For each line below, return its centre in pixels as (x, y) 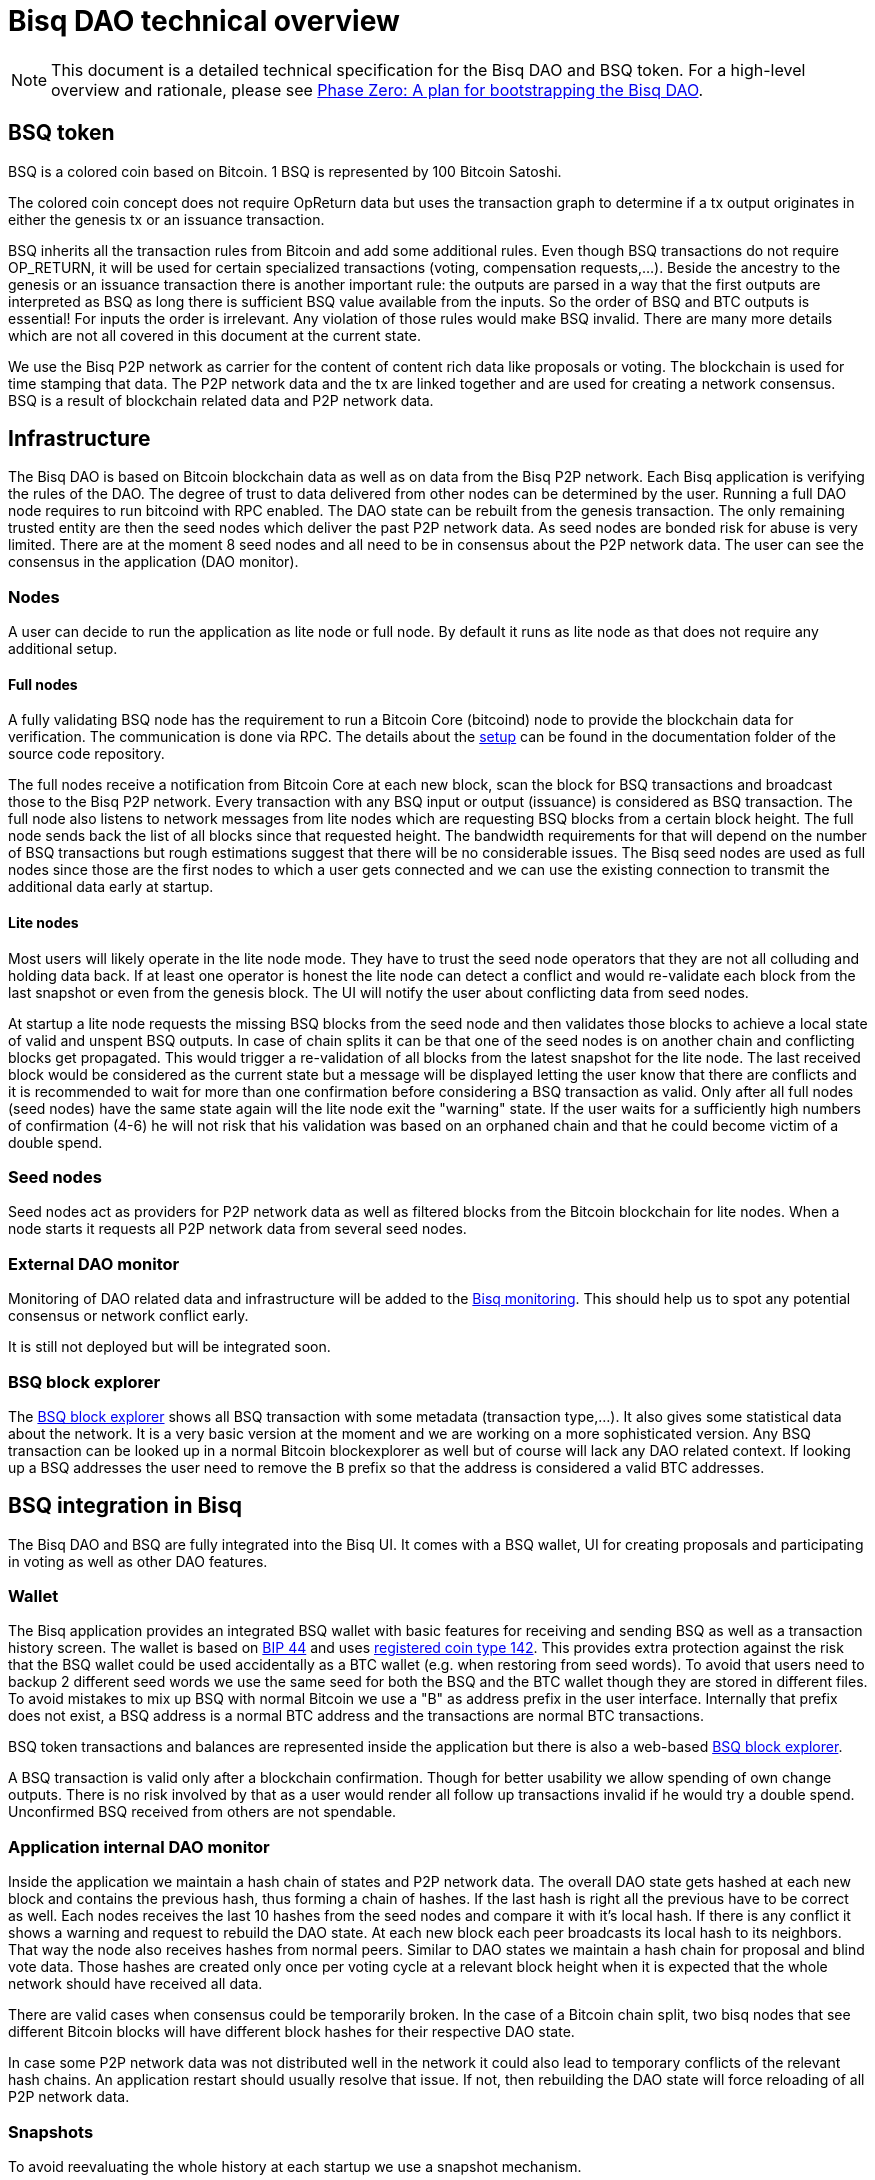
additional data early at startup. (111, 887)
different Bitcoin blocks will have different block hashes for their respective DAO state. (291, 2032)
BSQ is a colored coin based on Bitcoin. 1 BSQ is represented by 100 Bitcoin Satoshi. (285, 171)
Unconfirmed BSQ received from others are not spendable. (202, 1812)
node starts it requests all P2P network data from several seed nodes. (237, 1229)
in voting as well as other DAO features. (138, 1561)
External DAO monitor (94, 1263)
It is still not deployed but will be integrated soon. (169, 1347)
